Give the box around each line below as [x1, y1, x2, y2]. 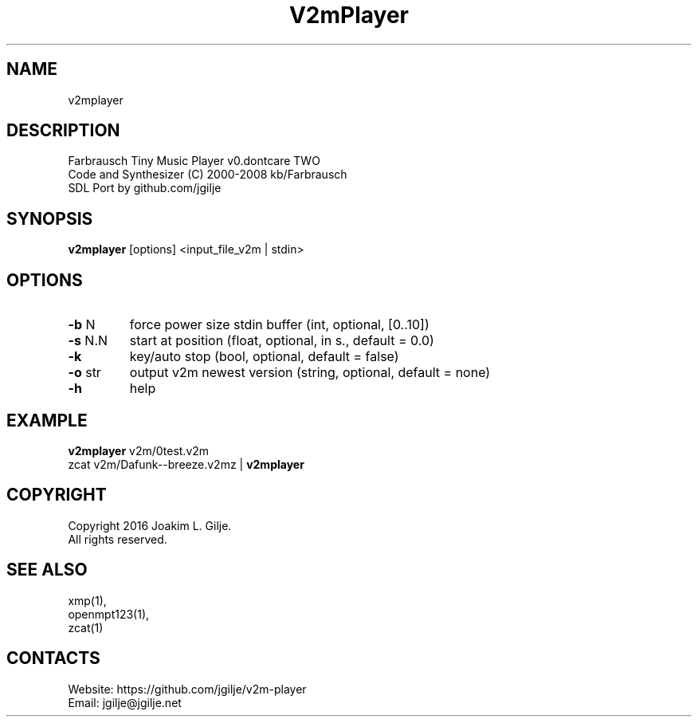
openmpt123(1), [68, 607, 150, 621]
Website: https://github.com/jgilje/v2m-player [68, 682, 307, 696]
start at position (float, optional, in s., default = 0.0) [129, 332, 434, 349]
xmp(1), [68, 593, 107, 607]
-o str [68, 364, 101, 381]
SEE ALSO [6, 560, 88, 580]
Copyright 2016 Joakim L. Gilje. [68, 518, 232, 532]
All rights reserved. [68, 532, 167, 546]
